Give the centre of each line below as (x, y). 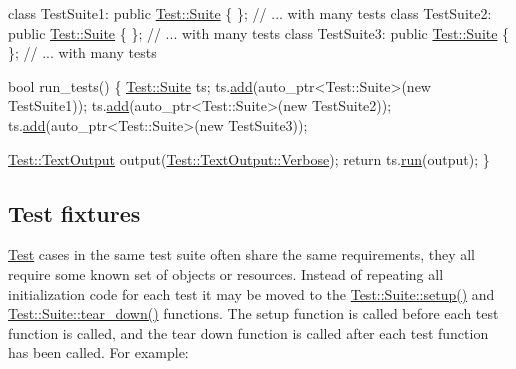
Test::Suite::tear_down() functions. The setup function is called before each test (253, 313)
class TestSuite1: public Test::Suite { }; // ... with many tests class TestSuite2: (250, 13)
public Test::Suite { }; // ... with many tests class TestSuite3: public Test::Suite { (259, 32)
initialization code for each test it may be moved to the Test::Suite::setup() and (251, 293)
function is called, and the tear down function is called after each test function (248, 332)
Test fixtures (74, 212)
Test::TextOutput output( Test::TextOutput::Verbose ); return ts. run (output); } (249, 158)
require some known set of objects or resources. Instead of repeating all (226, 273)
